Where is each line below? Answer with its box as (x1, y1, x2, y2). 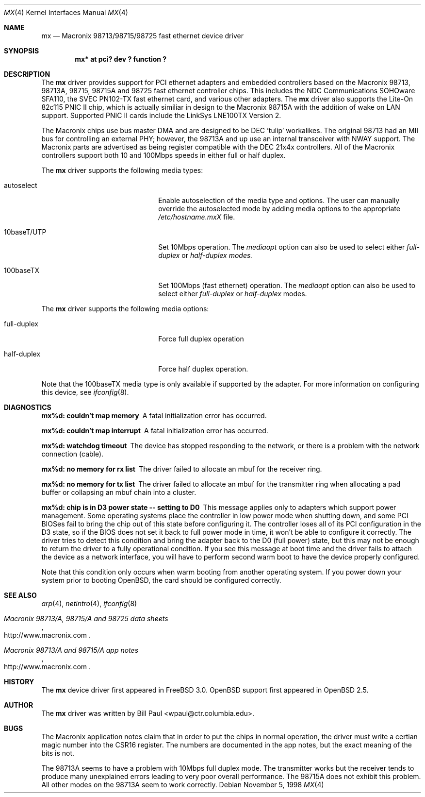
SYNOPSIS (4, 47, 39, 55)
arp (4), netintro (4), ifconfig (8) (41, 599, 137, 608)
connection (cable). (41, 450, 104, 458)
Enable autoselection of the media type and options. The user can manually (158, 196, 400, 204)
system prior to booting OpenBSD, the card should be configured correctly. (41, 576, 281, 584)
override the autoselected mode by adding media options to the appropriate (158, 204, 400, 213)
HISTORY (4, 678, 34, 686)
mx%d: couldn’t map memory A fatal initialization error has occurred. (41, 411, 267, 420)
